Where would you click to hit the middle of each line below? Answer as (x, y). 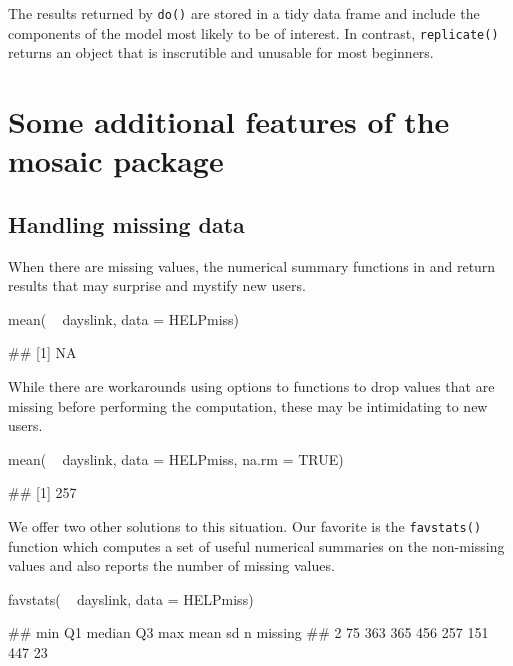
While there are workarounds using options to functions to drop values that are (251, 386)
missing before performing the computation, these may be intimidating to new (248, 405)
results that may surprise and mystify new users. (157, 285)
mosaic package (116, 160)
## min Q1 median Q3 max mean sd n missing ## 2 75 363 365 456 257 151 (248, 632)
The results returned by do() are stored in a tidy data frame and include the (244, 13)
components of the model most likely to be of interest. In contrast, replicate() (253, 32)
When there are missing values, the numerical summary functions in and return (252, 265)
